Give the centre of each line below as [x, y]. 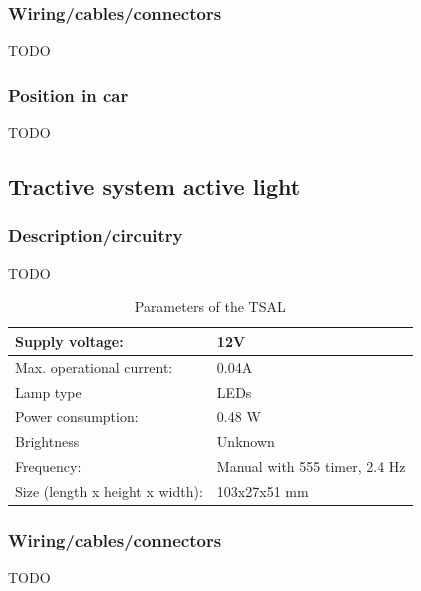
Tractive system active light [154, 186]
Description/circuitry [95, 235]
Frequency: [48, 466]
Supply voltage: [69, 340]
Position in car [68, 94]
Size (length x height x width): [109, 490]
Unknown [245, 441]
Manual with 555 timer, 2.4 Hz [311, 466]
